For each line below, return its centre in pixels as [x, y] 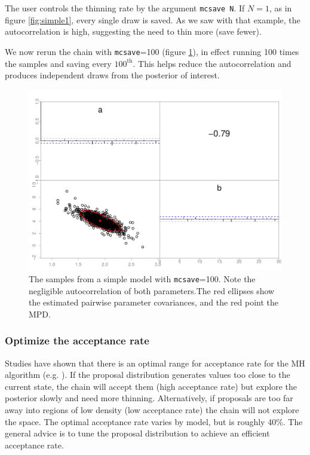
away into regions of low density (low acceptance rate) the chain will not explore [152, 409]
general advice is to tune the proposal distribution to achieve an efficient [137, 433]
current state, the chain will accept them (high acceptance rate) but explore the [151, 386]
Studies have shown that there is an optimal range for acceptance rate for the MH [155, 363]
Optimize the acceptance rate [77, 341]
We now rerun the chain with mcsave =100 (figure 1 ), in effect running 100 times [152, 51]
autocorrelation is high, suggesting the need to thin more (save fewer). [133, 31]
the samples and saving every [58, 63]
